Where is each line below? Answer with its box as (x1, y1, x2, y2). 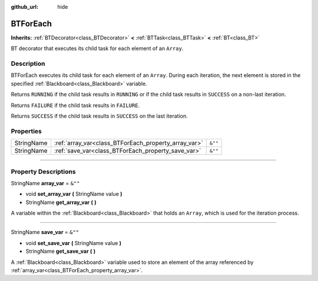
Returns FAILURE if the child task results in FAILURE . (11, 102, 140, 109)
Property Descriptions (11, 168, 76, 176)
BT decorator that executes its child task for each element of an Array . (11, 45, 184, 52)
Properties (11, 127, 42, 135)
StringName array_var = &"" (11, 179, 80, 186)
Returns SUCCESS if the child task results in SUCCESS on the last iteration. (11, 112, 188, 119)
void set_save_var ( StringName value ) (25, 239, 122, 246)
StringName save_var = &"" (11, 229, 79, 236)
